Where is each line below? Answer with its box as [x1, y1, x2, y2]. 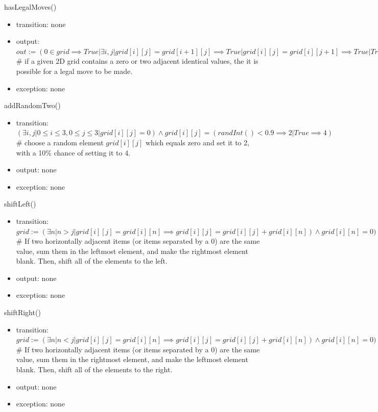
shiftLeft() [4, 198, 36, 209]
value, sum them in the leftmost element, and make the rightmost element [16, 245, 248, 256]
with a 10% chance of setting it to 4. [16, 147, 131, 158]
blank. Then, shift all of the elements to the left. [16, 255, 168, 266]
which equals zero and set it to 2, [146, 137, 250, 147]
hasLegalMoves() [4, 2, 57, 12]
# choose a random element [16, 137, 104, 147]
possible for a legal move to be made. [16, 65, 133, 76]
